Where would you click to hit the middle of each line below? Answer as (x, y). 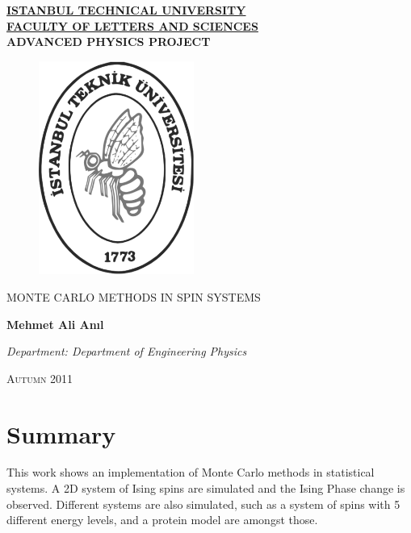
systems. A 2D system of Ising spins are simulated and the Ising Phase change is (206, 488)
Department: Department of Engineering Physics (127, 351)
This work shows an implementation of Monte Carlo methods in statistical (191, 472)
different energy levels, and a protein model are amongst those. (162, 520)
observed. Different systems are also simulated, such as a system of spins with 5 (203, 504)
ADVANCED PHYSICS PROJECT (109, 42)
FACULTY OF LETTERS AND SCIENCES (132, 25)
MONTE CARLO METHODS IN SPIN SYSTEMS (134, 296)
